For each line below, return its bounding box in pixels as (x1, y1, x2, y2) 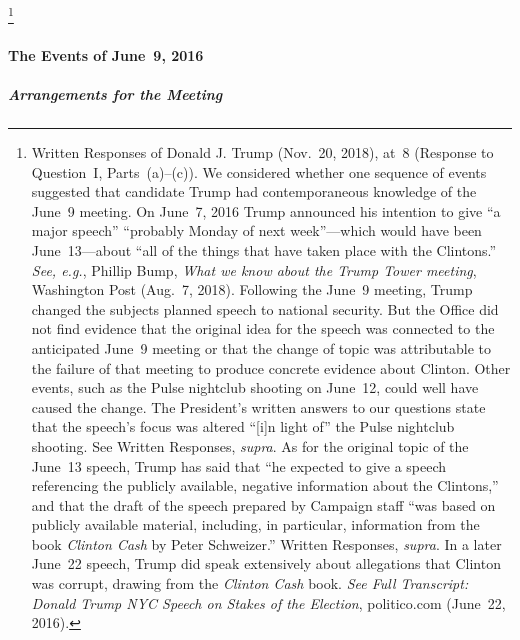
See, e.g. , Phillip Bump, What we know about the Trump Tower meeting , (31, 259, 477, 280)
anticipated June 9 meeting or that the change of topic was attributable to (31, 337, 492, 358)
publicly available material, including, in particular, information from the (31, 514, 480, 535)
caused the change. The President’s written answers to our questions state (31, 396, 486, 417)
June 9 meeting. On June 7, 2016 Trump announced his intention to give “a (31, 200, 501, 221)
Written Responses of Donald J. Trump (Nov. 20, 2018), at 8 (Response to (31, 142, 494, 162)
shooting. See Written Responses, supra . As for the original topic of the (31, 435, 469, 456)
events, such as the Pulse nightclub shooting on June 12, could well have (31, 377, 479, 398)
